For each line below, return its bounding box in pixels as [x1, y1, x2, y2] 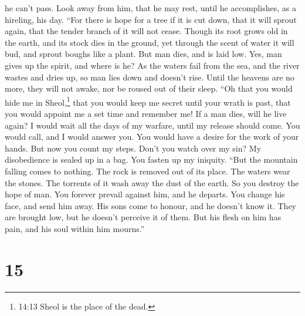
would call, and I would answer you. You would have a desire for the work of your [5, 130, 299, 143]
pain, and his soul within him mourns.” [5, 222, 145, 234]
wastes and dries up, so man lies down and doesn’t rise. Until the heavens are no [5, 70, 294, 83]
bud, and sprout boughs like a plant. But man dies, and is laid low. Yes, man [5, 48, 282, 60]
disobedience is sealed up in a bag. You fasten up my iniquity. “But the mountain [5, 153, 298, 166]
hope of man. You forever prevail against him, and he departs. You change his [5, 188, 285, 200]
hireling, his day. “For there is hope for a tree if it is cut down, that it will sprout [5, 13, 297, 25]
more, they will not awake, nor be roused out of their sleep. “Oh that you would [5, 82, 293, 95]
